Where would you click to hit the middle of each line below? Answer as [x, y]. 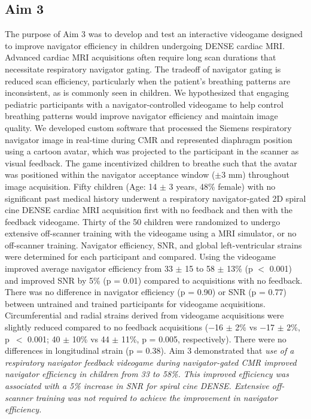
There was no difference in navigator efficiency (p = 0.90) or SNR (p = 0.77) [146, 292]
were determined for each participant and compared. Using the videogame [140, 256]
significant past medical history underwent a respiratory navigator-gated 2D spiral [155, 198]
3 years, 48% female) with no [222, 186]
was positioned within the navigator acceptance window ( [110, 174]
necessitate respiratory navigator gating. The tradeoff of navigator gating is [143, 69]
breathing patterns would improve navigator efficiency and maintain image [141, 116]
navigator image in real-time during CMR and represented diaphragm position [149, 139]
